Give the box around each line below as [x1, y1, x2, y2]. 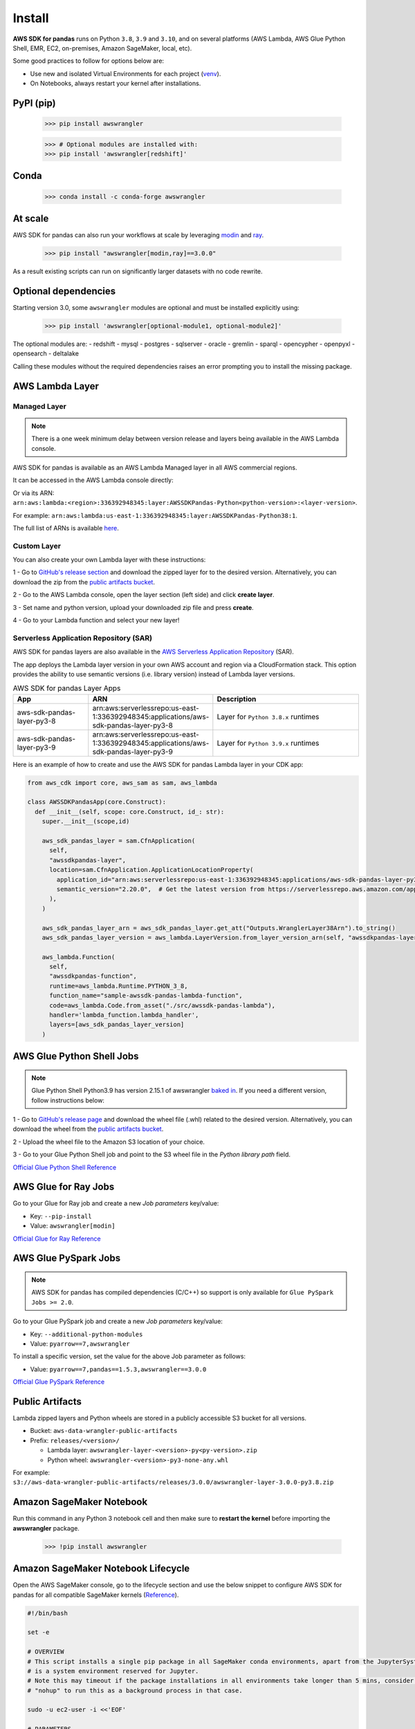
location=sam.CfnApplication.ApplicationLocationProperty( [49, 866, 254, 874]
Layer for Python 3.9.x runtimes [216, 738, 320, 748]
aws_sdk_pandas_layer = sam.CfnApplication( [41, 837, 196, 844]
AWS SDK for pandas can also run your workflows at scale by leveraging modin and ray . [12, 231, 264, 239]
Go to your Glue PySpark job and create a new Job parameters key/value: [12, 1317, 223, 1326]
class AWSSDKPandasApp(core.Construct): [27, 798, 166, 806]
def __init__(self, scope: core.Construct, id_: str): [35, 808, 225, 815]
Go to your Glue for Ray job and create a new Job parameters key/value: [12, 1199, 219, 1208]
